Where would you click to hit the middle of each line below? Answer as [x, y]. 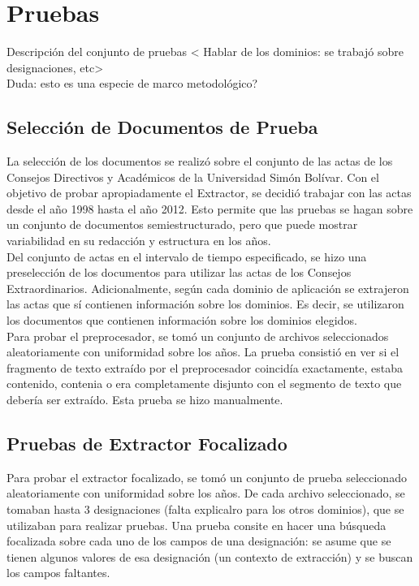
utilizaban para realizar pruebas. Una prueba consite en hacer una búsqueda [197, 525]
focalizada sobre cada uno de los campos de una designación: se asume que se [199, 541]
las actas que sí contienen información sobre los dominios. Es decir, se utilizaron [205, 304]
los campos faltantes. [58, 573]
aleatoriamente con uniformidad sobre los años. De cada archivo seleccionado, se [206, 493]
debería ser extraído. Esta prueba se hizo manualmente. [145, 400]
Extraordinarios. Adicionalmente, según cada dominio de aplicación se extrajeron [208, 288]
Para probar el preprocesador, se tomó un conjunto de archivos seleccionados [198, 336]
